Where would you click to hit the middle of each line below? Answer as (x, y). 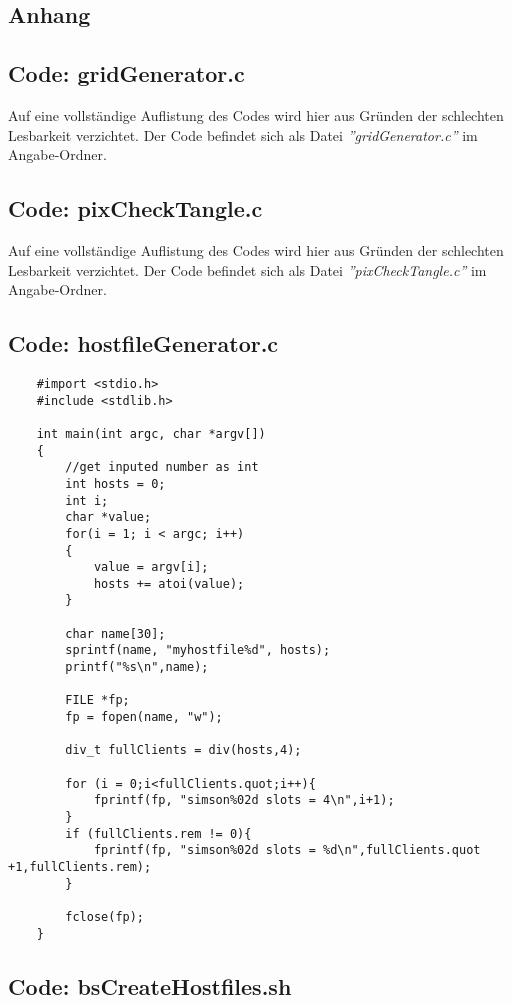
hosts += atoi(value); (169, 583)
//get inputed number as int (162, 467)
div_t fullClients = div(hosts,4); (183, 750)
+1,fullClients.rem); (80, 866)
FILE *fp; (97, 700)
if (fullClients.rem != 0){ (158, 833)
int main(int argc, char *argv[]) (151, 433)
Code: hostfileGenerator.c (143, 343)
